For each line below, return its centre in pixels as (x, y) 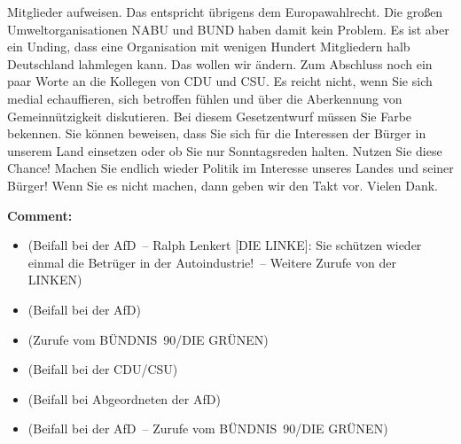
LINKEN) (55, 280)
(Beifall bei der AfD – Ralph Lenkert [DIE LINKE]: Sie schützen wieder (225, 245)
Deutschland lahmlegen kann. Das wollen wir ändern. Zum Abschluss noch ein (220, 63)
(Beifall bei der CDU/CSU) (103, 369)
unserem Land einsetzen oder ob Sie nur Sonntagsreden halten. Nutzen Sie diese (225, 150)
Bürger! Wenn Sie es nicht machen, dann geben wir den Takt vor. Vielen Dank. (223, 185)
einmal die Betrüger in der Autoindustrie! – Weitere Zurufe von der (212, 262)
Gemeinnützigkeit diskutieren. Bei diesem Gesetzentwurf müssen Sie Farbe (210, 116)
